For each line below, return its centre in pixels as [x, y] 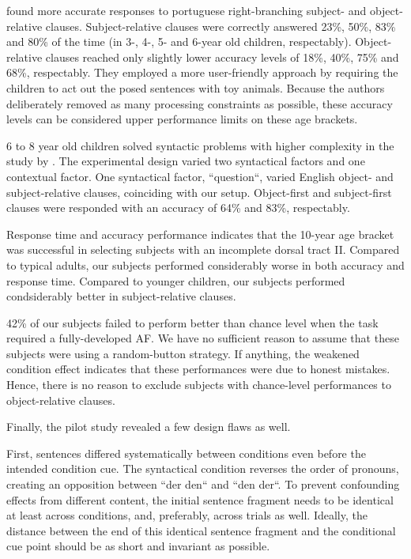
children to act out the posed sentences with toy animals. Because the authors [196, 87]
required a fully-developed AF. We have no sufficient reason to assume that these [203, 338]
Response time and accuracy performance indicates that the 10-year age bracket [200, 234]
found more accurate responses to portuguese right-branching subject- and [187, 10]
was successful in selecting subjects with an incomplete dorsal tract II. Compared [203, 249]
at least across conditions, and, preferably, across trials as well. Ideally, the [187, 515]
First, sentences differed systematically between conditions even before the [186, 453]
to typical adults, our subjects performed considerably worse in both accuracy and [205, 264]
